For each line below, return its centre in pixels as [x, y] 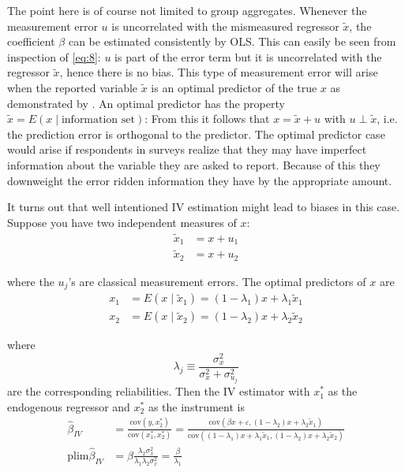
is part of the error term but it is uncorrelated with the [248, 56]
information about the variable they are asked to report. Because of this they [194, 164]
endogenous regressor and [69, 406]
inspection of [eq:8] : [54, 56]
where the [31, 281]
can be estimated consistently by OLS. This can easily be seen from [232, 41]
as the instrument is [196, 406]
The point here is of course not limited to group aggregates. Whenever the [187, 10]
